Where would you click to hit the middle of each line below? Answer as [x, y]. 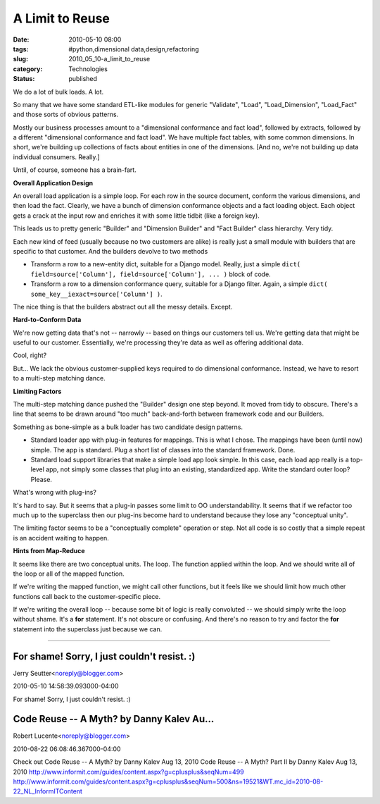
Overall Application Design [53, 183]
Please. [42, 479]
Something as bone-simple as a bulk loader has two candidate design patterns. [128, 427]
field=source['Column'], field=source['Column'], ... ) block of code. [151, 274]
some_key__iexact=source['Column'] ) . [97, 294]
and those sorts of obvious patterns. [66, 115]
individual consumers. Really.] [56, 157]
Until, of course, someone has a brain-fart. [75, 170]
